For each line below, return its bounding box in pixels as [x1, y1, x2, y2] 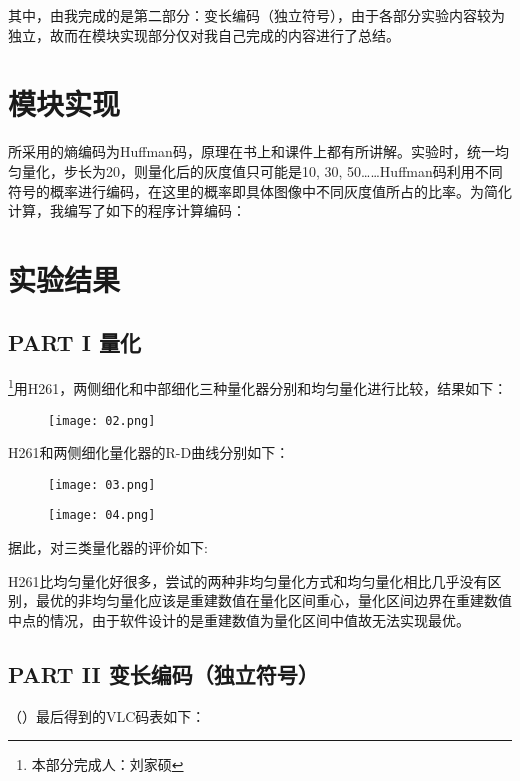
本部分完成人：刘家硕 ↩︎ [31, 754, 184, 775]
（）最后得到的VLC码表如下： [8, 705, 206, 726]
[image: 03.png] [48, 477, 156, 492]
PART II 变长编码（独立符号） [8, 658, 319, 689]
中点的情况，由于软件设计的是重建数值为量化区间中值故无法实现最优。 [8, 609, 470, 630]
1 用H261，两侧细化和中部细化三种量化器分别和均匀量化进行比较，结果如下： [8, 375, 508, 398]
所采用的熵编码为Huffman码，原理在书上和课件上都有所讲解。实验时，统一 [8, 141, 495, 162]
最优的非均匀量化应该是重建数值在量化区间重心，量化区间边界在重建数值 [35, 590, 512, 611]
